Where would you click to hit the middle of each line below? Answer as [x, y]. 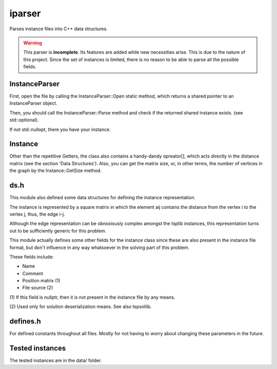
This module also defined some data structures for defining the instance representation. [103, 198]
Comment [33, 273]
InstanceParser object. [33, 103]
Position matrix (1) [41, 281]
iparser [25, 13]
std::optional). [24, 120]
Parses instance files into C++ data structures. [58, 29]
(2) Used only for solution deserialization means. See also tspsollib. [81, 307]
